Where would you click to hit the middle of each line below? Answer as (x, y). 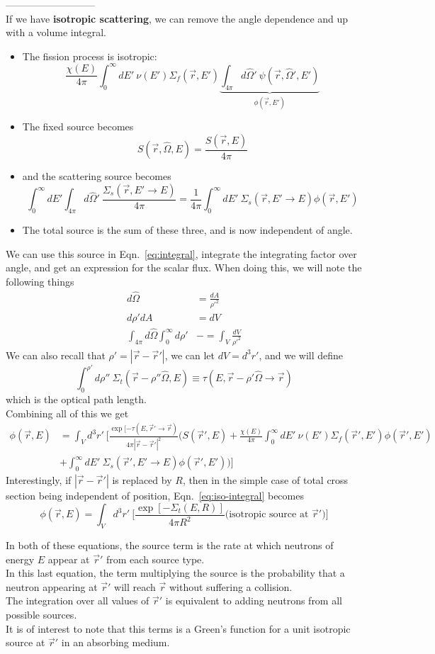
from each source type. (156, 559)
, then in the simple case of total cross (265, 480)
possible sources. (41, 614)
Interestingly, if (39, 480)
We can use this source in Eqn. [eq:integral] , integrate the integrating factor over (181, 253)
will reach (135, 586)
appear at (69, 559)
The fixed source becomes (78, 126)
